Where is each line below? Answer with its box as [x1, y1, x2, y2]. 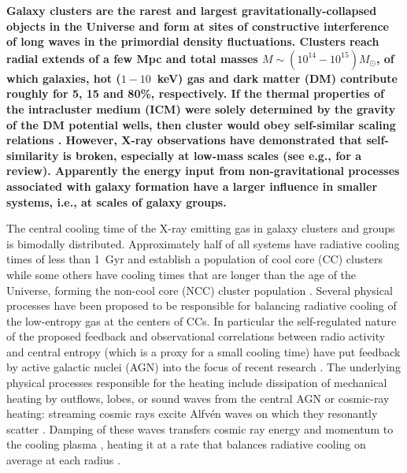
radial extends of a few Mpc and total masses [6, 50, 258, 66]
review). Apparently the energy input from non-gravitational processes [6, 162, 400, 179]
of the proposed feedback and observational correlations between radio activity [6, 328, 386, 345]
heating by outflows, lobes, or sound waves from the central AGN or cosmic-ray [6, 389, 390, 406]
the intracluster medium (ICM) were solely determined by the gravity [6, 100, 396, 117]
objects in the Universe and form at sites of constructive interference [6, 17, 389, 34]
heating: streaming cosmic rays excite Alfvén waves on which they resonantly [6, 405, 378, 422]
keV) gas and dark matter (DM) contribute [157, 69, 398, 86]
